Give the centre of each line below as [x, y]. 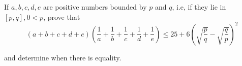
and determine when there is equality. [63, 57]
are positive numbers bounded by [95, 7]
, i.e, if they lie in [199, 7]
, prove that [62, 16]
